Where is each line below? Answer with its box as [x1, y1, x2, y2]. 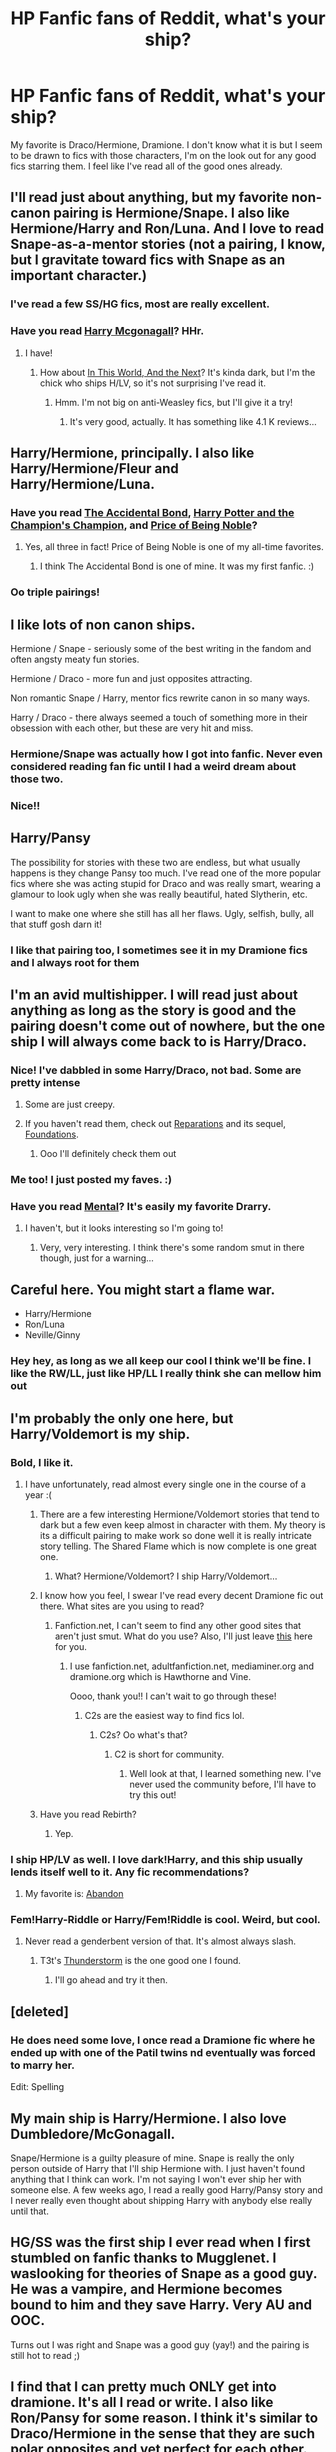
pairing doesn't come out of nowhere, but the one [10, 1017, 326, 1034]
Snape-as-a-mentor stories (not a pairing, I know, [10, 236, 326, 253]
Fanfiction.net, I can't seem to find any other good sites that [54, 1619, 302, 1631]
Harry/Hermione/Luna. [10, 475, 155, 492]
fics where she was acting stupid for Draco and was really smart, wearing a [10, 877, 322, 889]
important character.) [10, 267, 148, 284]
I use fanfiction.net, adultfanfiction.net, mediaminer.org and [69, 1660, 315, 1672]
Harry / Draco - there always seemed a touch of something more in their [10, 711, 308, 723]
